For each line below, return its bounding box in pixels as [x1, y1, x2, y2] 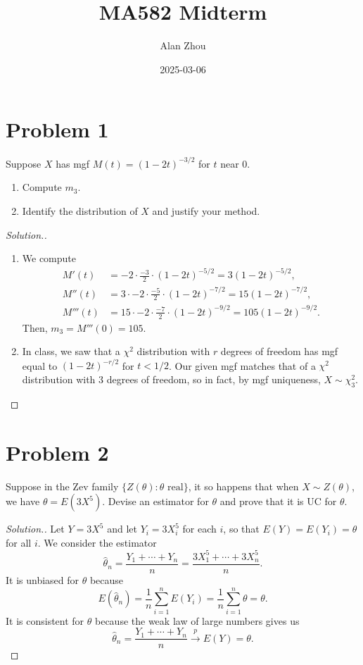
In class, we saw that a [22, 344, 120, 359]
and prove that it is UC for [219, 494, 337, 509]
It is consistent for [6, 613, 84, 628]
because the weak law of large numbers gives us [95, 613, 300, 628]
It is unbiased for [6, 572, 79, 587]
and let [107, 521, 137, 536]
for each [182, 521, 217, 536]
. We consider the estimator [37, 535, 157, 549]
